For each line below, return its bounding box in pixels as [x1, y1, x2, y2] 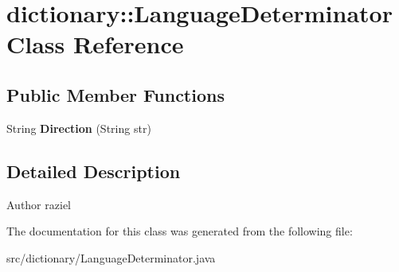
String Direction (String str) [6, 119, 151, 136]
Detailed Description [6, 158, 181, 183]
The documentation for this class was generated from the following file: [6, 223, 353, 239]
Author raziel [6, 196, 71, 212]
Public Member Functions [6, 82, 225, 107]
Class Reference [6, 28, 184, 60]
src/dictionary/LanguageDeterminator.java [6, 249, 216, 266]
